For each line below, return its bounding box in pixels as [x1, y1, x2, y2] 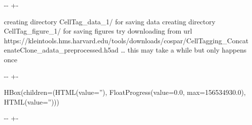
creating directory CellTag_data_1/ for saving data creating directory [4, 16, 216, 26]
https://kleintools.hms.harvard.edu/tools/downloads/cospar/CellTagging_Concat [4, 35, 249, 45]
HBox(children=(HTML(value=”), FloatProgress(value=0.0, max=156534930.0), [4, 87, 246, 97]
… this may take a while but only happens [120, 45, 247, 55]
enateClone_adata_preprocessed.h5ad [4, 45, 118, 55]
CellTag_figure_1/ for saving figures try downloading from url [4, 26, 192, 36]
